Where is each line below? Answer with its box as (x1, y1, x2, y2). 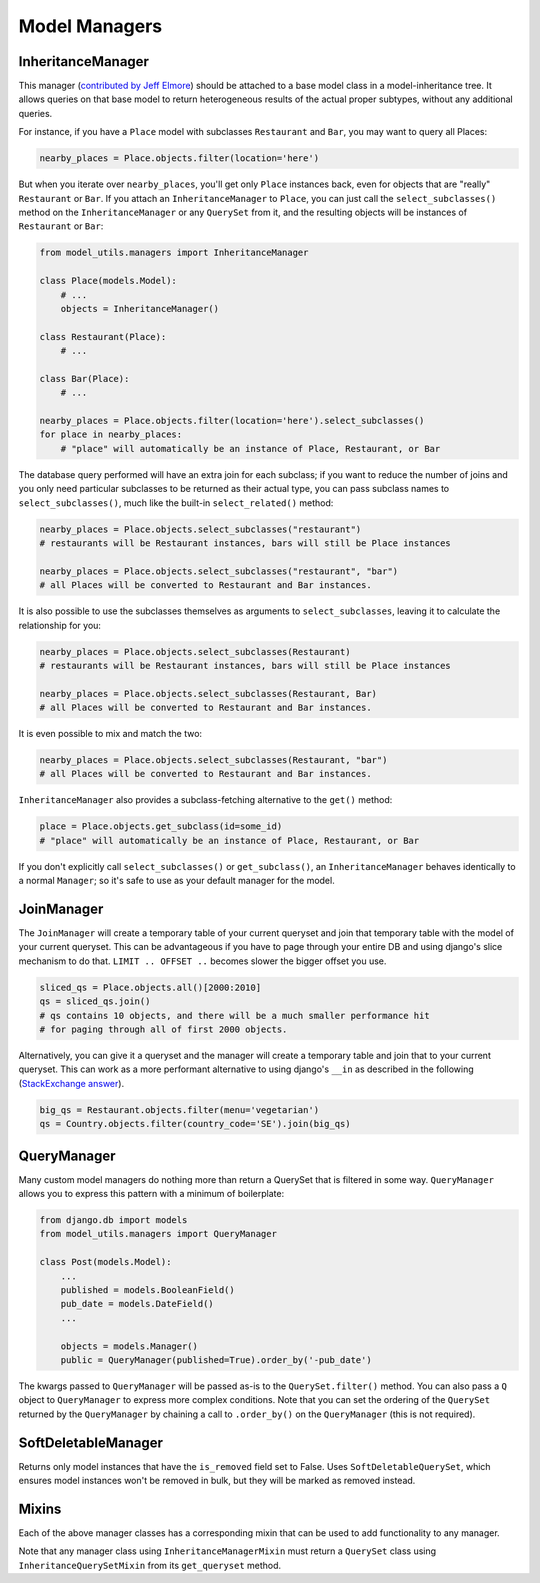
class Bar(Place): (39, 373, 130, 384)
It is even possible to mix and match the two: (18, 728, 203, 740)
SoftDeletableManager (18, 1434, 164, 1451)
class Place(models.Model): (39, 275, 177, 287)
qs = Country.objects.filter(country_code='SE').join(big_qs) (39, 1118, 351, 1130)
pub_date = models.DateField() (60, 1298, 214, 1310)
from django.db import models (39, 1215, 188, 1226)
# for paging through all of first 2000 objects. (39, 1024, 288, 1035)
